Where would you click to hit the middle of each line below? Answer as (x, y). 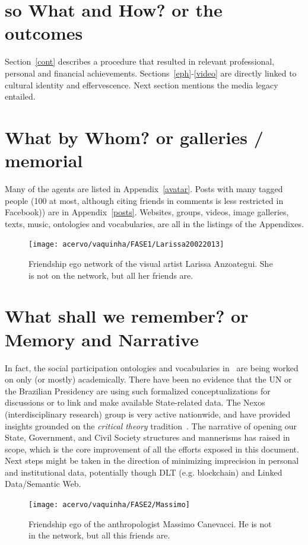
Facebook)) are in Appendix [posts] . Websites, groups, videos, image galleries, (147, 212)
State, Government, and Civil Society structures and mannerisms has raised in (147, 437)
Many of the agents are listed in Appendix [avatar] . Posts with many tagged (144, 189)
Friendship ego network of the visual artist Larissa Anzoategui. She (151, 264)
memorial (44, 160)
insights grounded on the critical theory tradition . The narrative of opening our (151, 426)
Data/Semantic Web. (43, 484)
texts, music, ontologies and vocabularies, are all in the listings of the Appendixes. (154, 223)
